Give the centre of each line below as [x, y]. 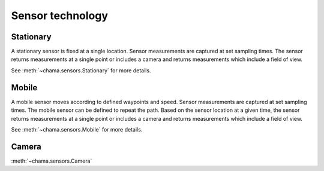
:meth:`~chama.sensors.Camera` [52, 161]
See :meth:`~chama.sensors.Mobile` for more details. [77, 129]
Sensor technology [59, 16]
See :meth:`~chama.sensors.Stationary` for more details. [81, 70]
